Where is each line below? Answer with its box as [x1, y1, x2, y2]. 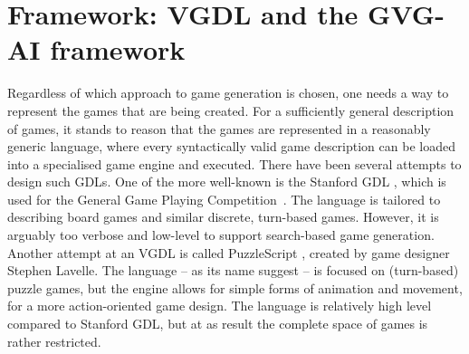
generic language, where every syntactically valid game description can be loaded [7, 137, 455, 156]
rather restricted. [7, 331, 101, 350]
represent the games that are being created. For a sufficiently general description [7, 100, 455, 120]
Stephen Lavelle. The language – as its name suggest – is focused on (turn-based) [7, 261, 459, 280]
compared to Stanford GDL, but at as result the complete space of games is [7, 314, 428, 333]
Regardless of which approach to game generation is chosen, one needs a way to [7, 83, 449, 102]
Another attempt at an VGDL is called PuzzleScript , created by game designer [7, 243, 450, 262]
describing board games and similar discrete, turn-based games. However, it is [7, 207, 439, 226]
